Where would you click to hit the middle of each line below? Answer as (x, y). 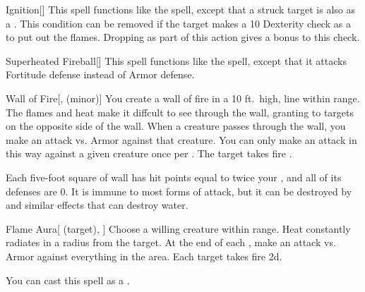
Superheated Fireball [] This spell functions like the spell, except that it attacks (176, 60)
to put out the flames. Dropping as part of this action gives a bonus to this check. (183, 37)
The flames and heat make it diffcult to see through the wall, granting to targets (180, 112)
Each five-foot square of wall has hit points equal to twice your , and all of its (174, 177)
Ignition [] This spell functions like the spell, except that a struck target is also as (180, 9)
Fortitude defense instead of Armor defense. (100, 74)
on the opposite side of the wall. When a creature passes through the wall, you (176, 126)
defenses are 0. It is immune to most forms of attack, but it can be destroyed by (179, 191)
